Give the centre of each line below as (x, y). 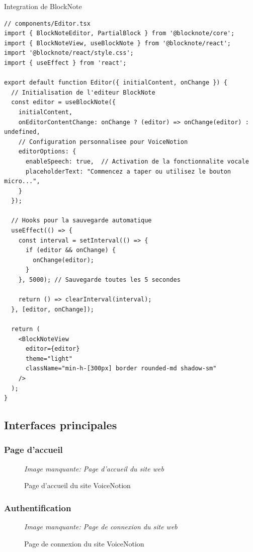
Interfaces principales (61, 425)
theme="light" (49, 359)
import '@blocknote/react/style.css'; (69, 53)
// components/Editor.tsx (47, 23)
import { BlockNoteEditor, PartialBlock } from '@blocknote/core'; (119, 33)
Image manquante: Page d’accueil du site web (94, 468)
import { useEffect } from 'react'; (65, 63)
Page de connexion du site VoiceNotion (84, 543)
